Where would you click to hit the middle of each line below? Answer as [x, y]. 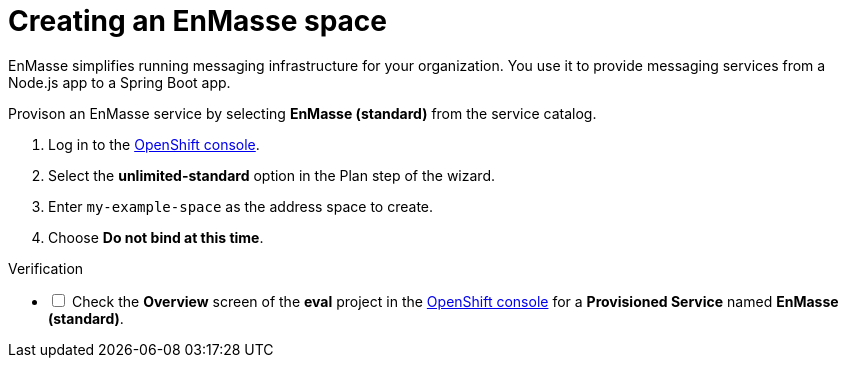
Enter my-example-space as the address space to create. [241, 206]
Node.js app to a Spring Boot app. [119, 82]
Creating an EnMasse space [198, 21]
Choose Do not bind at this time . [156, 237]
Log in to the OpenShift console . [154, 144]
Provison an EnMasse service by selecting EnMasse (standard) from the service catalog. [302, 113]
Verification [46, 268]
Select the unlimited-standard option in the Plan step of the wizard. [271, 175]
